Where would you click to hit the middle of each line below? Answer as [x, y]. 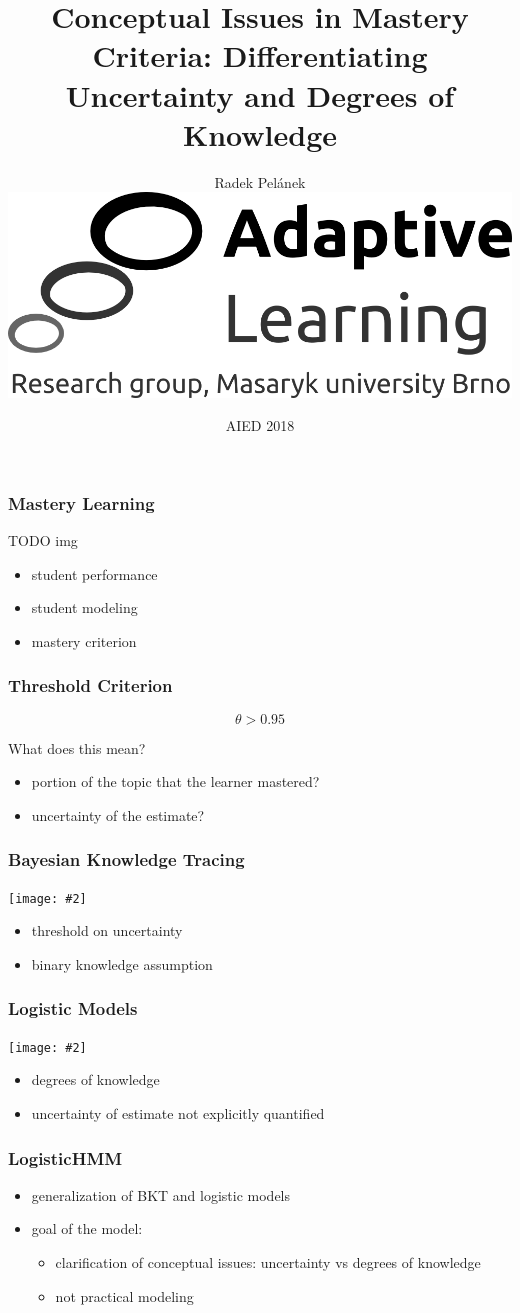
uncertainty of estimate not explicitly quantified [178, 1113]
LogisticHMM [65, 1157]
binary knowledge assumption [122, 963]
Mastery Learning [81, 502]
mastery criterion [84, 640]
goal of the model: [87, 1228]
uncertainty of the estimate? [118, 814]
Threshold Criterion [90, 685]
